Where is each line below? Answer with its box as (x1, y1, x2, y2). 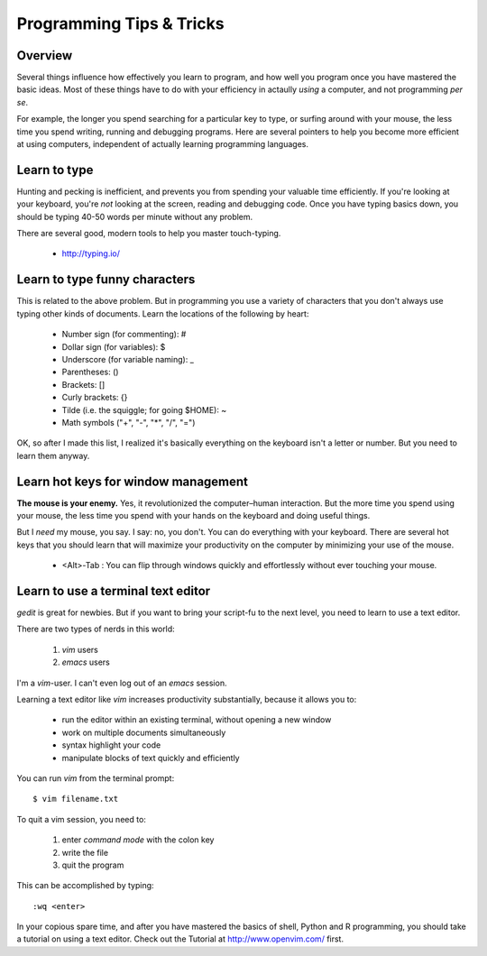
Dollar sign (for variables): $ (61, 341, 166, 352)
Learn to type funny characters (16, 271, 196, 288)
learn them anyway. (16, 450, 90, 461)
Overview (16, 48, 73, 63)
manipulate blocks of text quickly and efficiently (61, 752, 240, 763)
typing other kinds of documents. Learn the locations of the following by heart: (16, 308, 309, 319)
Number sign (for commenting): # (61, 329, 187, 340)
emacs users (61, 657, 110, 667)
